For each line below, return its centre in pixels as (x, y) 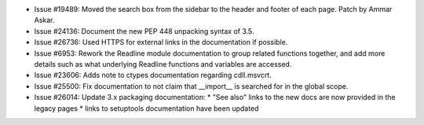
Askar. (44, 20)
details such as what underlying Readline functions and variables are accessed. (163, 64)
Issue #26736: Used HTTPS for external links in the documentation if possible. (161, 42)
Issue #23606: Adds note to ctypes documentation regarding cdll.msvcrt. (153, 75)
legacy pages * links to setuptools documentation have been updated (146, 108)
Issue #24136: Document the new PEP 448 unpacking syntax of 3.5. (144, 31)
